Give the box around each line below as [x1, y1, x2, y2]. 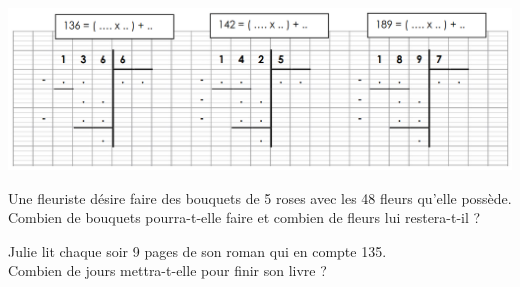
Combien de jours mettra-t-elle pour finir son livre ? [8, 260, 327, 281]
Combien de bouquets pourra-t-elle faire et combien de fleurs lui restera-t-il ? [8, 207, 481, 228]
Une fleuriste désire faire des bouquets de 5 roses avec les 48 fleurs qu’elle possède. [8, 187, 512, 208]
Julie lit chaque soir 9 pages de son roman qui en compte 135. [8, 240, 387, 261]
